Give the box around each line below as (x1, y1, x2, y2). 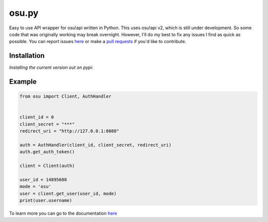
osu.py (9, 7, 39, 18)
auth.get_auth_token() (19, 149, 75, 155)
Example (9, 77, 37, 86)
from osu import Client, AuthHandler (19, 94, 112, 99)
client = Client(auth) (19, 163, 75, 168)
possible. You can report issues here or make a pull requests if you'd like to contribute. (9, 39, 186, 45)
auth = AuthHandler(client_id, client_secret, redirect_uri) (19, 142, 172, 148)
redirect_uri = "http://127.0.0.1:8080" (19, 128, 119, 134)
